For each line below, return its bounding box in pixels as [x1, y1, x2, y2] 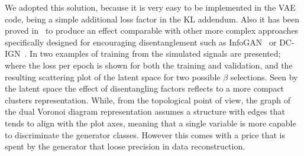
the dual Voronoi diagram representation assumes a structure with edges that [5, 105, 285, 118]
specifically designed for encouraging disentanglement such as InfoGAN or [5, 35, 277, 48]
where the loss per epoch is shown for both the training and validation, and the [5, 58, 293, 71]
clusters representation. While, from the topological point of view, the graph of [5, 93, 291, 106]
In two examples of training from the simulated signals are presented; [30, 47, 281, 60]
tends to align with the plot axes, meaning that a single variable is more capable [5, 116, 296, 129]
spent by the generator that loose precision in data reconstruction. [5, 140, 245, 152]
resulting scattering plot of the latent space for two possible [5, 70, 221, 83]
